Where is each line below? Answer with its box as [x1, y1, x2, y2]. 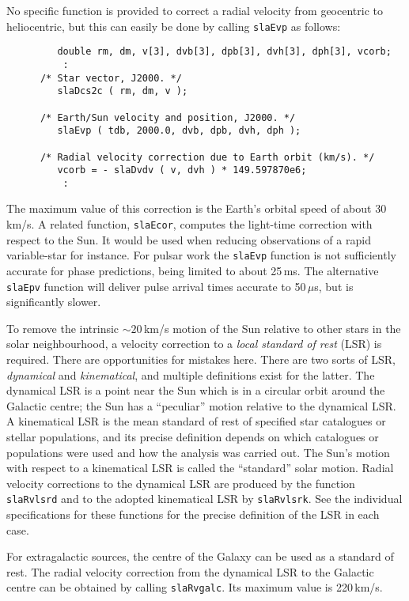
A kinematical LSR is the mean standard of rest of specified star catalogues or [6, 413, 386, 429]
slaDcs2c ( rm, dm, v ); [57, 85, 188, 97]
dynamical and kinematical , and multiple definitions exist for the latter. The [6, 366, 375, 383]
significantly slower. [6, 293, 101, 310]
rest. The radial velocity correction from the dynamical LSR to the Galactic [6, 563, 374, 580]
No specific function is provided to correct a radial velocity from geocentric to [6, 2, 383, 18]
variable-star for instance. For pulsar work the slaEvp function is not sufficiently [6, 247, 396, 263]
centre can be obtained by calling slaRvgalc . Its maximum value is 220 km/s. [6, 579, 383, 595]
